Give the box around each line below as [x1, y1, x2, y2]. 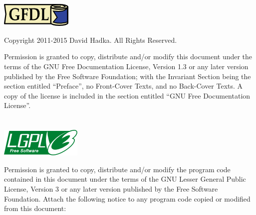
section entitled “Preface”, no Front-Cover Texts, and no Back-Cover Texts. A [4, 81, 243, 91]
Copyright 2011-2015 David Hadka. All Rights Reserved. [4, 34, 177, 45]
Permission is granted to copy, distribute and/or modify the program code [4, 164, 231, 174]
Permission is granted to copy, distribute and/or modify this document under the [4, 51, 253, 62]
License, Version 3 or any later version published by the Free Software [4, 183, 218, 194]
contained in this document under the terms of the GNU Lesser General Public [4, 174, 246, 184]
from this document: [4, 203, 66, 214]
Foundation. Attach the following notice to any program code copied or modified [4, 193, 251, 204]
